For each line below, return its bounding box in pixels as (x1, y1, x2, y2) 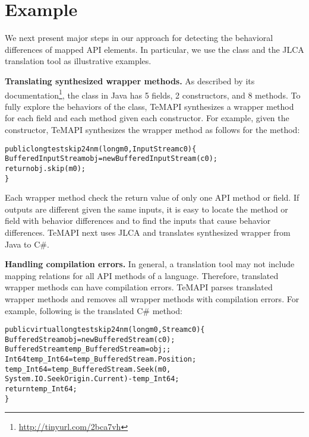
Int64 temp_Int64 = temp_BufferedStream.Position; (5, 355, 197, 364)
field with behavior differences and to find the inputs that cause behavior (5, 214, 271, 227)
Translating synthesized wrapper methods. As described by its (5, 74, 255, 87)
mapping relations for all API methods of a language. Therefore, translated (5, 269, 279, 281)
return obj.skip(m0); (5, 164, 86, 173)
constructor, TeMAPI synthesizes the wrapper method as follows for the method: (5, 123, 300, 135)
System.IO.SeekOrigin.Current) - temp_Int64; (5, 375, 179, 384)
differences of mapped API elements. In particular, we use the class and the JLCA (5, 43, 304, 55)
